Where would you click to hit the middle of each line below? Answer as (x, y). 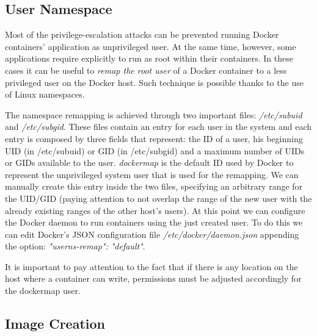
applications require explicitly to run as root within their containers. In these (149, 58)
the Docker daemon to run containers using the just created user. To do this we (154, 222)
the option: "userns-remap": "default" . (75, 246)
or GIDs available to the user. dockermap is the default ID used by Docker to (149, 163)
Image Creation (55, 323)
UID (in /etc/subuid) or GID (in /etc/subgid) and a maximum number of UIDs (155, 150)
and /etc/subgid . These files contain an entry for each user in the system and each (158, 127)
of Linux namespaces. (45, 94)
